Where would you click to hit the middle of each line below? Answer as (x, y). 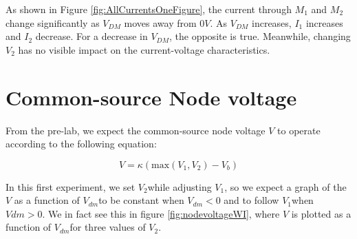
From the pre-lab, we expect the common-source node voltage (136, 130)
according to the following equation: (81, 144)
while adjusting (180, 186)
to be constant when (141, 200)
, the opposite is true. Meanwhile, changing (260, 36)
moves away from (160, 22)
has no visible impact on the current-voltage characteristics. (144, 49)
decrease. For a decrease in (91, 36)
